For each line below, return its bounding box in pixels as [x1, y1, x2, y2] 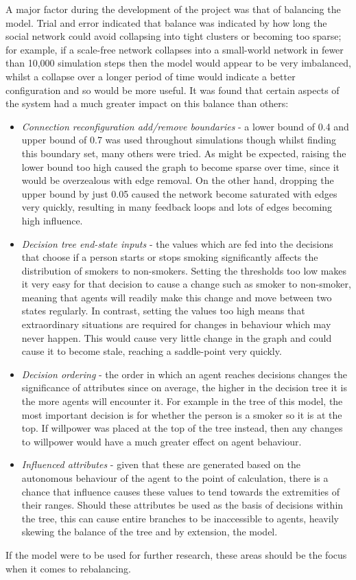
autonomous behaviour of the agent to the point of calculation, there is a [21, 471, 329, 485]
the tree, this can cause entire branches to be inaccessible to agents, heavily [21, 511, 339, 525]
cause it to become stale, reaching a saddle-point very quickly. [21, 344, 282, 358]
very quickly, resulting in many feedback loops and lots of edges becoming [21, 200, 333, 214]
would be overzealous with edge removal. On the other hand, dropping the [21, 173, 334, 187]
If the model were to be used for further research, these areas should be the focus [5, 547, 347, 561]
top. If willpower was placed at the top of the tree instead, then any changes [21, 421, 343, 435]
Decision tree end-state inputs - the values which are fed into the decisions [21, 236, 333, 251]
